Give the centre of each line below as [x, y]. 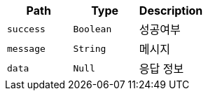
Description [171, 11]
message [26, 48]
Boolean [92, 29]
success [26, 29]
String [90, 48]
